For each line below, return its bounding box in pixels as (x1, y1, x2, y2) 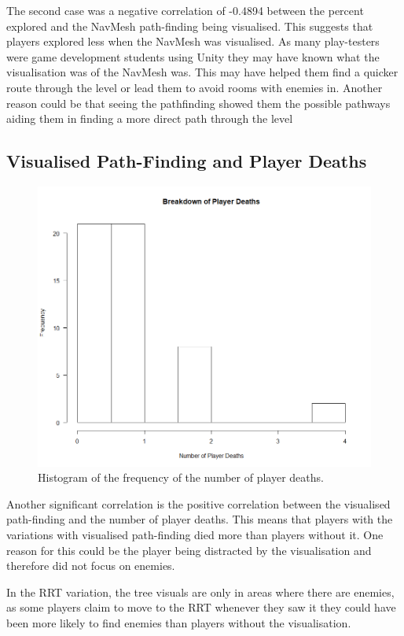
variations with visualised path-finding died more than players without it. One (6, 527, 384, 543)
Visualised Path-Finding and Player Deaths (6, 149, 367, 173)
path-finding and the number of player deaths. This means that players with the (6, 511, 393, 527)
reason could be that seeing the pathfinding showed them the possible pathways (6, 94, 391, 111)
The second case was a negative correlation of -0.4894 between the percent (6, 2, 364, 18)
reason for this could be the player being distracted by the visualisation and (6, 542, 372, 558)
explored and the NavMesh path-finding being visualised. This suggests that (6, 17, 373, 34)
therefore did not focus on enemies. (6, 557, 175, 574)
